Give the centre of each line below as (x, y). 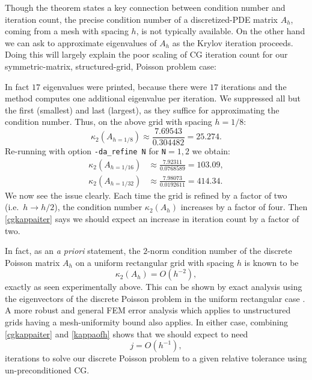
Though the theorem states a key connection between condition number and (145, 7)
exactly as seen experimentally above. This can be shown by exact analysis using (154, 287)
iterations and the (254, 86)
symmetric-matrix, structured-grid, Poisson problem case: (111, 66)
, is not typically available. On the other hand (221, 31)
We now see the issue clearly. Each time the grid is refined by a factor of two (146, 195)
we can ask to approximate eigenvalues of (81, 42)
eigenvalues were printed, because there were (125, 86)
